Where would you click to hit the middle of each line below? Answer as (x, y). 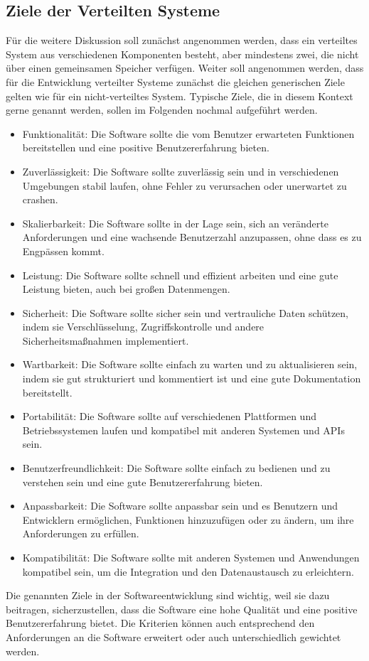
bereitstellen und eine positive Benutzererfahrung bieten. (146, 147)
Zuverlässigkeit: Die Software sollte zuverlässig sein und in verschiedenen (181, 171)
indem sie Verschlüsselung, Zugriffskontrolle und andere (143, 327)
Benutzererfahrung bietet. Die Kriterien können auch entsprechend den (160, 623)
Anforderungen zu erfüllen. (81, 533)
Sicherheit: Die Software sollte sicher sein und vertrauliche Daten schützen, (186, 312)
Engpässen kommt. (63, 251)
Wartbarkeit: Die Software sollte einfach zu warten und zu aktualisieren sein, (190, 364)
